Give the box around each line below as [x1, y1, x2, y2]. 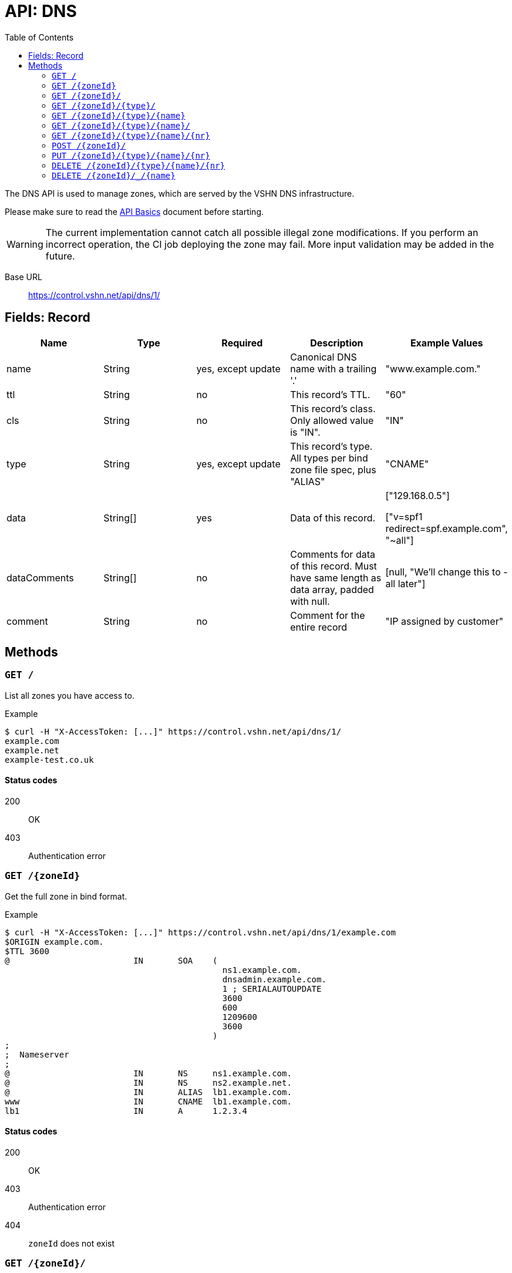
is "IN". [290, 426, 321, 438]
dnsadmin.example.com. [222, 974, 326, 984]
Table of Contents [5, 32, 74, 42]
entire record [290, 621, 348, 633]
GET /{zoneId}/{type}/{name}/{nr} [52, 130, 210, 140]
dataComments [6, 571, 74, 584]
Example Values [410, 336, 483, 349]
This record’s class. [290, 402, 376, 415]
